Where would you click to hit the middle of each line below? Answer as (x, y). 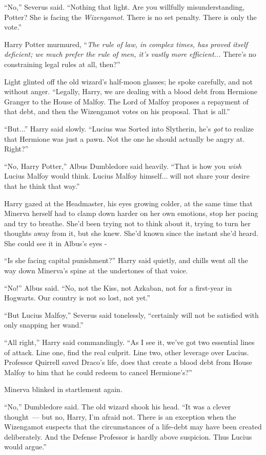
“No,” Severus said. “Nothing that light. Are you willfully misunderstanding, (125, 7)
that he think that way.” (42, 186)
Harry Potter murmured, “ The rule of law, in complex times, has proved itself (126, 44)
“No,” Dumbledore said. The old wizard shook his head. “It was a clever (118, 406)
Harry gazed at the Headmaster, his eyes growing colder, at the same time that (128, 203)
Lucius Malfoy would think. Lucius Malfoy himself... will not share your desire (127, 176)
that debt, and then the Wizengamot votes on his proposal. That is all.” (117, 111)
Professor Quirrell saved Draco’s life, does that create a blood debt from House (128, 362)
